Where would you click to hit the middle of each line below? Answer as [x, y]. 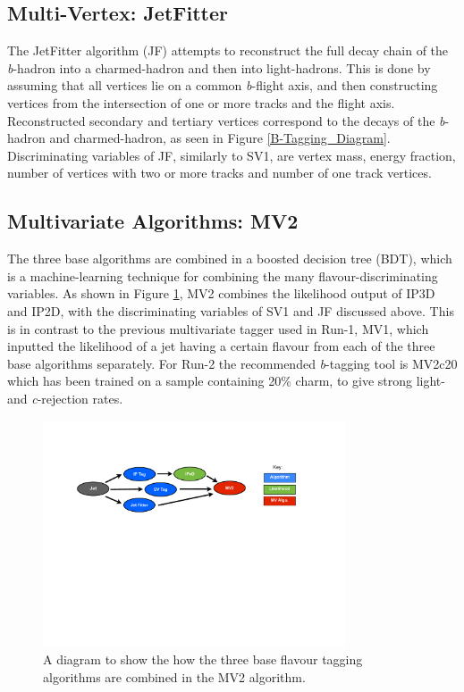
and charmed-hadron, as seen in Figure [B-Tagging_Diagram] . [220, 138]
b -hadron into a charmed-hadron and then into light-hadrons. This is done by [219, 67]
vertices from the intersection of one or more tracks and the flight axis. [201, 102]
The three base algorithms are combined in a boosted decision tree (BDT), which [230, 258]
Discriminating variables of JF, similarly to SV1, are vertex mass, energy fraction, [232, 155]
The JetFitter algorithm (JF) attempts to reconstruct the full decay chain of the [228, 50]
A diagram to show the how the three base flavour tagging [203, 659]
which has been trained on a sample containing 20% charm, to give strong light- [226, 381]
